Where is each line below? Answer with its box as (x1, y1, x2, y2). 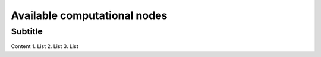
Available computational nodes (11, 9, 168, 22)
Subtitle (11, 26, 43, 37)
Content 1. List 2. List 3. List (11, 43, 78, 50)
